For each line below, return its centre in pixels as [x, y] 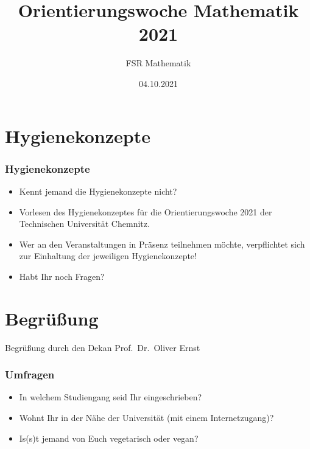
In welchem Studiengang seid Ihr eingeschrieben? [111, 397]
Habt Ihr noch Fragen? [62, 276]
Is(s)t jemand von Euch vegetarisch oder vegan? [109, 438]
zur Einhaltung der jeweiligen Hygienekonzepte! [108, 256]
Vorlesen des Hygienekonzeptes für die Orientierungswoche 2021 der [146, 211]
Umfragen [30, 374]
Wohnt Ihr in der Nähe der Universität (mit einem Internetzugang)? [146, 417]
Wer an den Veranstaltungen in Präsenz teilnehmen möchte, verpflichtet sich [162, 244]
